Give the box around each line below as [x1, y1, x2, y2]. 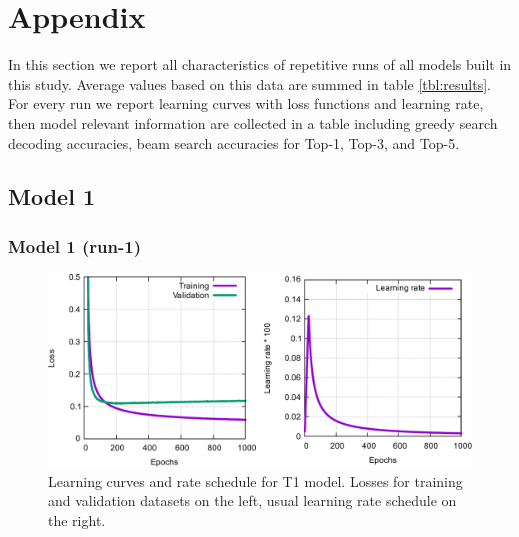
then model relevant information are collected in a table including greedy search [8, 112, 498, 133]
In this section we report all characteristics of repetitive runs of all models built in [8, 54, 512, 75]
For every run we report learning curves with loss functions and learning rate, [8, 93, 484, 114]
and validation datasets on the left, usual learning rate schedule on [48, 490, 457, 511]
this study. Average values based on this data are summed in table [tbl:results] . [8, 73, 491, 94]
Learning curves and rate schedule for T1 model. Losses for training [48, 470, 463, 491]
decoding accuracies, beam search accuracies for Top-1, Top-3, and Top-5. [8, 132, 460, 153]
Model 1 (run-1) [8, 233, 141, 258]
